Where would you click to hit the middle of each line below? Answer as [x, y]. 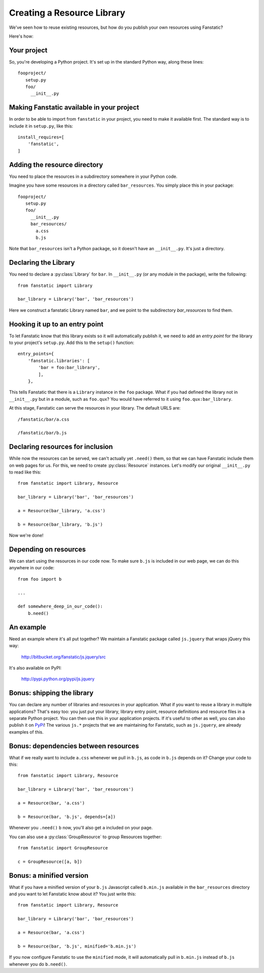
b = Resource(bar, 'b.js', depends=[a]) [67, 817]
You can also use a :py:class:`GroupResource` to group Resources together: [86, 837]
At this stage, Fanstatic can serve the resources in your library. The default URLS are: [95, 408]
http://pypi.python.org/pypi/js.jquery [58, 679]
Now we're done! [26, 536]
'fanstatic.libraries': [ [59, 361]
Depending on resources [47, 549]
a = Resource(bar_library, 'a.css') [62, 511]
